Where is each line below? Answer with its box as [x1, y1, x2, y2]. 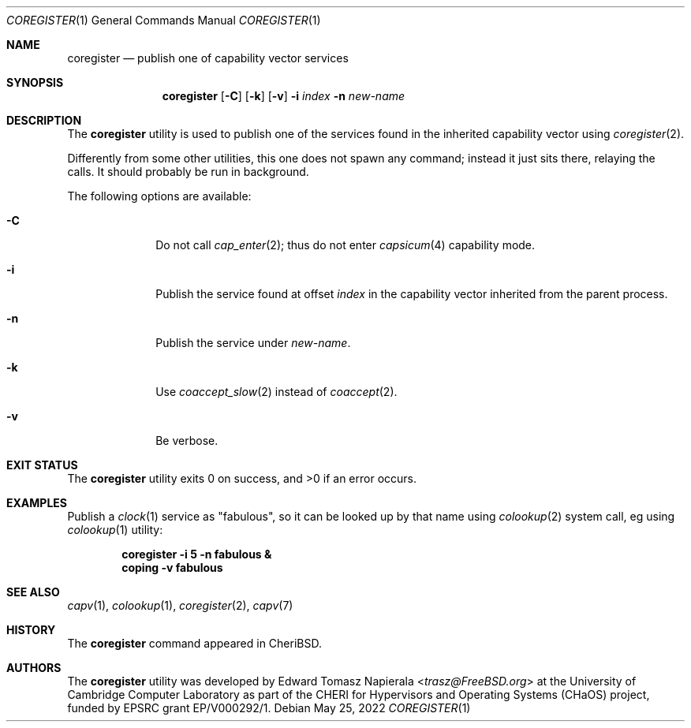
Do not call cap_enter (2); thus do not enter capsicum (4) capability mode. [155, 238, 536, 252]
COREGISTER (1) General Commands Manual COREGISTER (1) [6, 13, 321, 27]
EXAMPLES [6, 496, 67, 510]
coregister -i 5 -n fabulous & [121, 547, 272, 561]
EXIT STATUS [6, 458, 78, 472]
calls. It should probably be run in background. [67, 165, 309, 178]
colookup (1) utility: [67, 523, 163, 536]
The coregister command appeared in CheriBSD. [67, 637, 322, 650]
